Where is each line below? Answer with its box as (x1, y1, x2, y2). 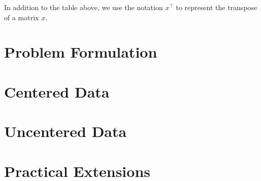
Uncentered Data (4, 121, 127, 142)
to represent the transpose (176, 2, 257, 12)
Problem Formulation (4, 41, 157, 62)
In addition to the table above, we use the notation (4, 2, 163, 12)
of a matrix (4, 12, 39, 22)
